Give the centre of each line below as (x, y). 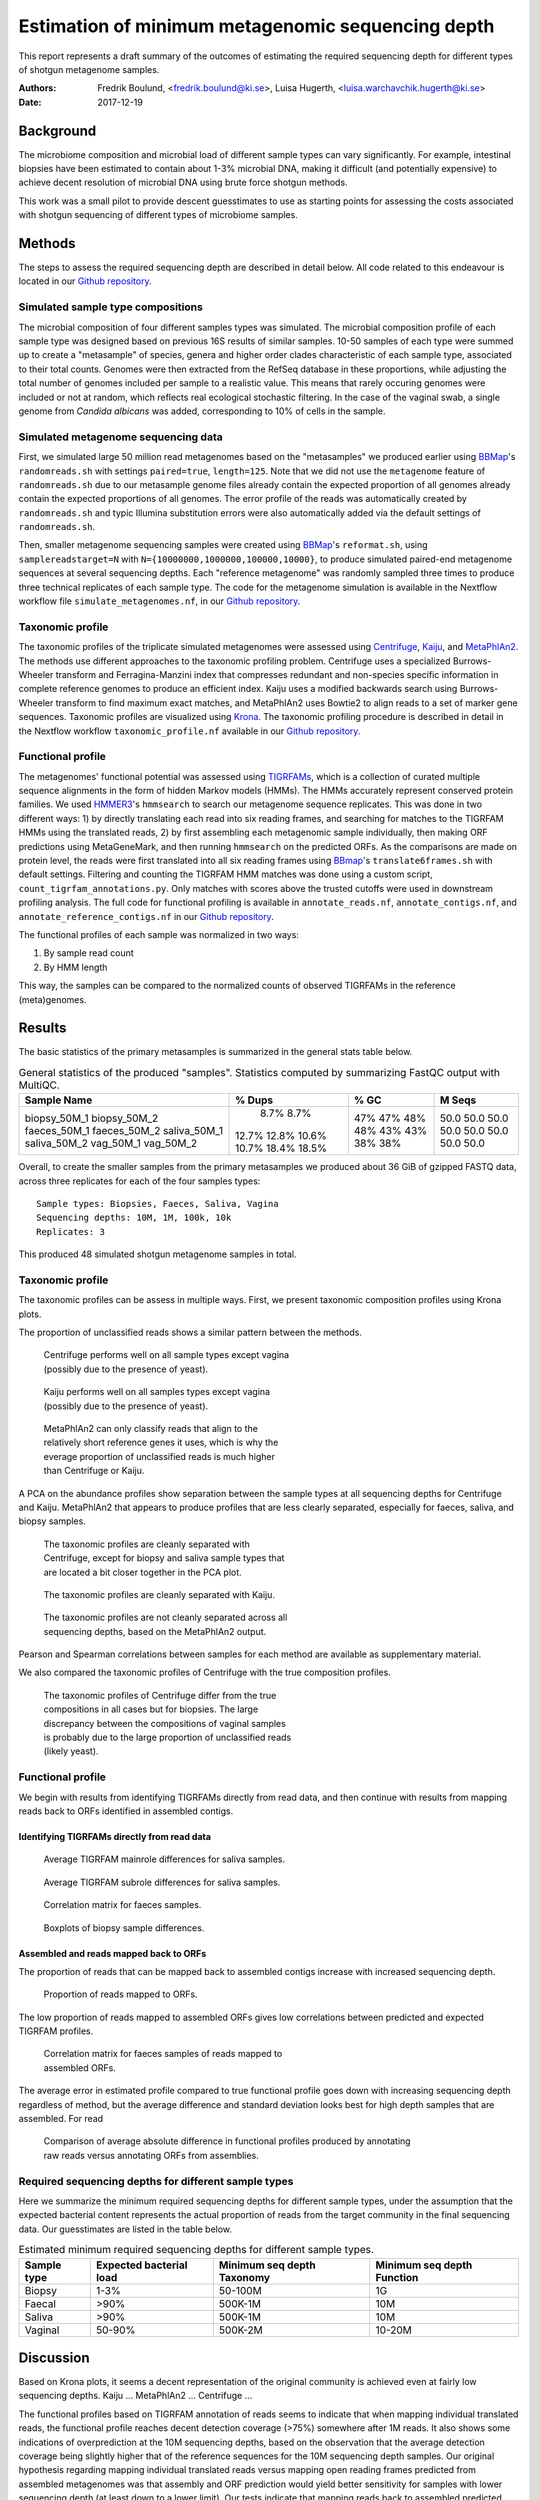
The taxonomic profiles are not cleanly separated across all (165, 1617)
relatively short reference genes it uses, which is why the (161, 1442)
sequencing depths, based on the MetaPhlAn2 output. (155, 1631)
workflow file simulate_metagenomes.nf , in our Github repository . (159, 601)
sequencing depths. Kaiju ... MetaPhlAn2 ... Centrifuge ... (135, 2396)
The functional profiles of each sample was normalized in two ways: (159, 934)
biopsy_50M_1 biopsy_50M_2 (91, 1118)
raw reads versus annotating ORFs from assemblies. (151, 2155)
